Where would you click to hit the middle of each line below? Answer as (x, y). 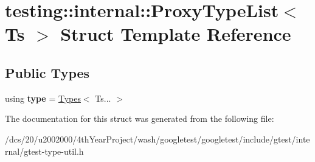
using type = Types (43, 98)
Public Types (47, 72)
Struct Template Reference (176, 34)
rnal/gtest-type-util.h (44, 151)
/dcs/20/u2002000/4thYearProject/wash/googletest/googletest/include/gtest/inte (157, 139)
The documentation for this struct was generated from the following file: (140, 118)
